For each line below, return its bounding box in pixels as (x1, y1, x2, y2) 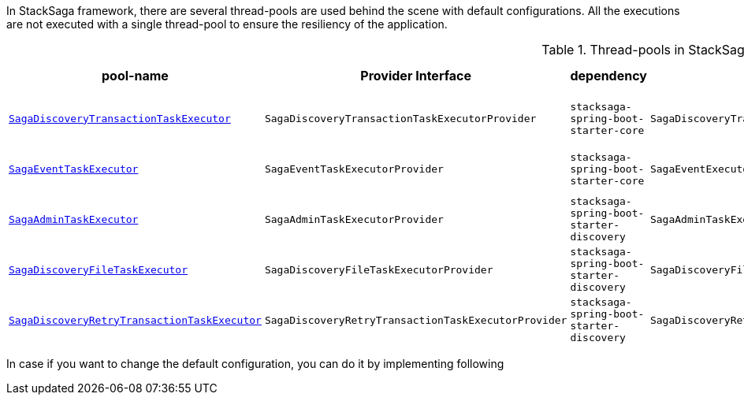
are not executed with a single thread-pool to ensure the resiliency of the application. (6, 17, 448, 31)
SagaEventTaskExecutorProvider (264, 162, 444, 175)
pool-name (101, 68, 169, 84)
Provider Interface (360, 68, 471, 84)
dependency (570, 68, 647, 84)
